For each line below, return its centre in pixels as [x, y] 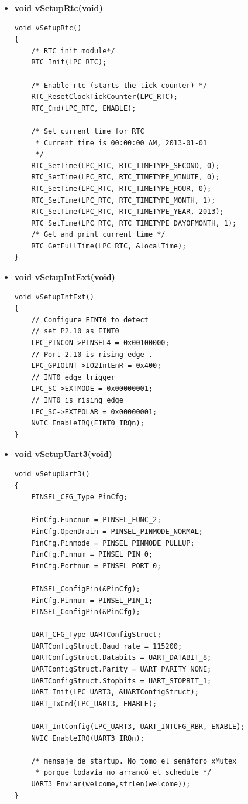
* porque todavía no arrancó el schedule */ [123, 773]
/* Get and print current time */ [98, 235]
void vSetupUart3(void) [63, 454]
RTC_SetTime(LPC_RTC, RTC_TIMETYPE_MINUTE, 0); [125, 177]
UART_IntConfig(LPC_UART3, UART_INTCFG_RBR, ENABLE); [138, 727]
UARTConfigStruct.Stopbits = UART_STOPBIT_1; [121, 681]
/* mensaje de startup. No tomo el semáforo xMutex [134, 761]
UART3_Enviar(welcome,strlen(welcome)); [111, 784]
